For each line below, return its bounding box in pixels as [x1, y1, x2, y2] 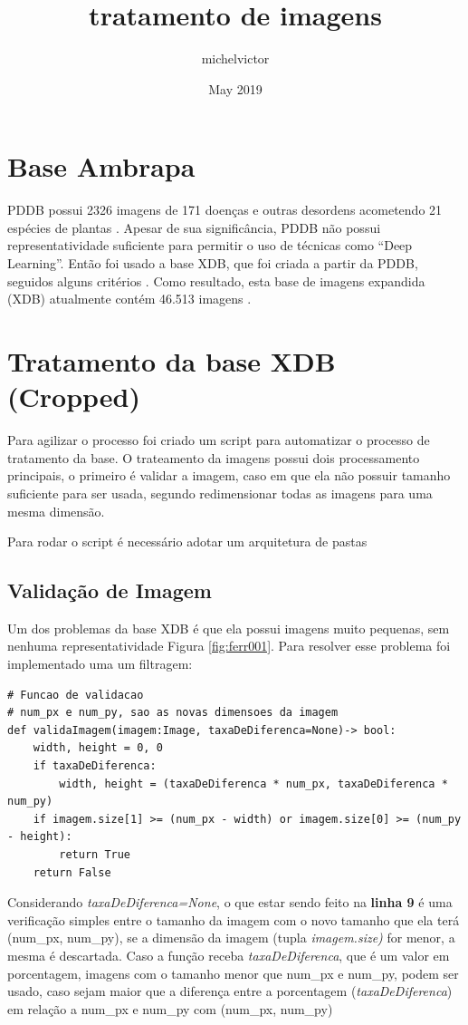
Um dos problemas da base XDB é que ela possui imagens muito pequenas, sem [7, 618, 450, 637]
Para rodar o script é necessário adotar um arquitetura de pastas [7, 532, 368, 551]
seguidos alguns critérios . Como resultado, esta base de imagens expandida [7, 271, 425, 290]
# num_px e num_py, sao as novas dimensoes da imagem [7, 706, 339, 720]
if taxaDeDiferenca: [33, 759, 157, 773]
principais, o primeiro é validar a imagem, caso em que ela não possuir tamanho [7, 466, 451, 485]
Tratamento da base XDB [7, 343, 336, 379]
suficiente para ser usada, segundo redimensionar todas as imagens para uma [7, 483, 433, 502]
